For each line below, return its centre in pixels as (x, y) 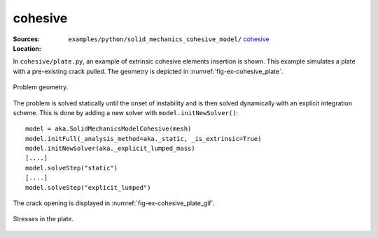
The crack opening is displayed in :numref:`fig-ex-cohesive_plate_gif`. (114, 203)
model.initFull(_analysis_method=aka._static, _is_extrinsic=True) (143, 139)
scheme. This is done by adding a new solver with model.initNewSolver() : (125, 112)
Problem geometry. (41, 87)
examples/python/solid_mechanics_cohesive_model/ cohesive (169, 39)
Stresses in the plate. (43, 219)
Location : (27, 48)
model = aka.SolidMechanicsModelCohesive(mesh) (108, 129)
